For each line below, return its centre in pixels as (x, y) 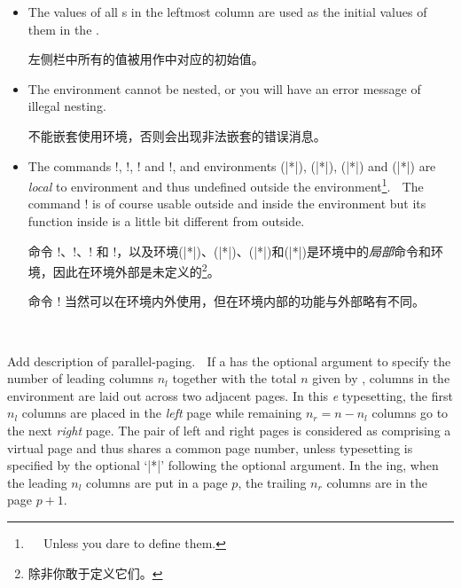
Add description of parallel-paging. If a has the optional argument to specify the (229, 361)
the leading (37, 482)
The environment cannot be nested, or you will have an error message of (224, 88)
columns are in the (377, 482)
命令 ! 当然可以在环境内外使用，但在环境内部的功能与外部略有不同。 (227, 301)
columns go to (410, 413)
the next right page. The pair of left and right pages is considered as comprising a (229, 430)
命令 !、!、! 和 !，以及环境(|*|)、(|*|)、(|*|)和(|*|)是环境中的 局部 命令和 (230, 251)
